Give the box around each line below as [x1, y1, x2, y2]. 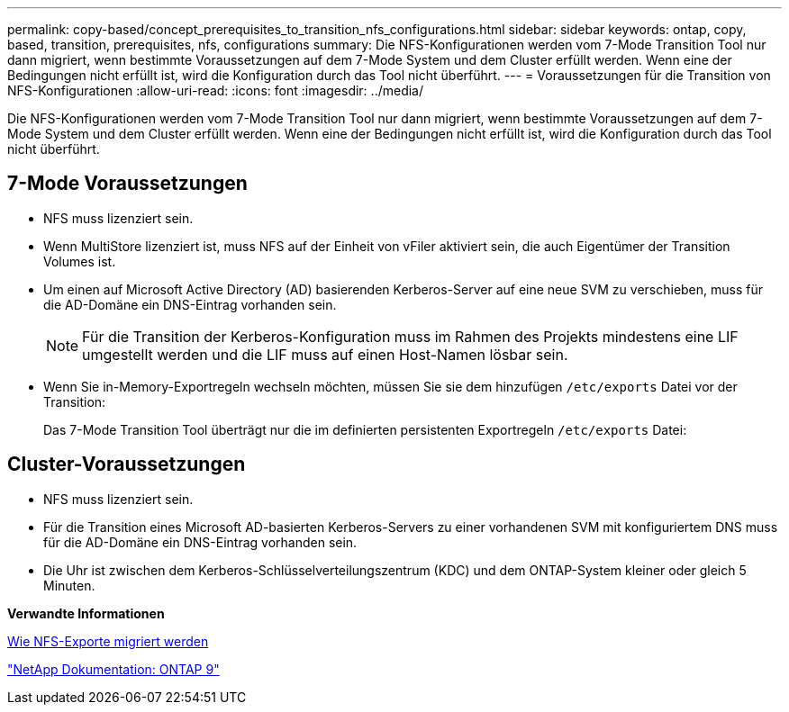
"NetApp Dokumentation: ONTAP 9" [7, 661, 220, 677]
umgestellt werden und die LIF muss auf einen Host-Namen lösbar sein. [82, 345, 568, 364]
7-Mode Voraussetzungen [7, 172, 248, 195]
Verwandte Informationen [7, 605, 165, 621]
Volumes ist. [43, 253, 116, 269]
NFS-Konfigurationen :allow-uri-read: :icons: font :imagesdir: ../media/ [7, 83, 423, 98]
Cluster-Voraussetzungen [7, 453, 246, 476]
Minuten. [43, 577, 95, 593]
